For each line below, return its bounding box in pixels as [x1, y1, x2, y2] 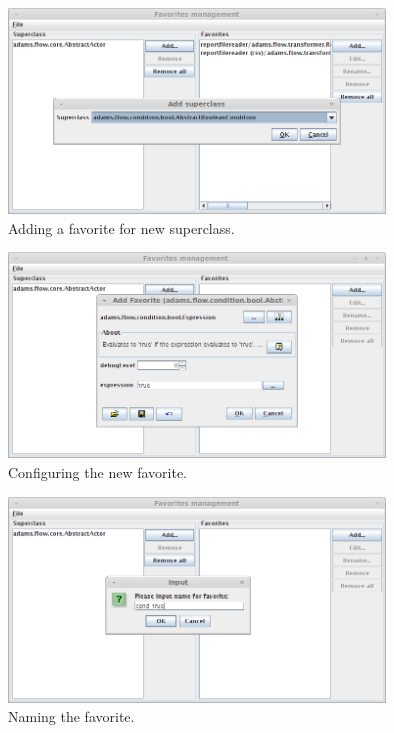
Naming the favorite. [8, 706, 135, 727]
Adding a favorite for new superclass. [8, 217, 235, 238]
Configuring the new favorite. [8, 461, 187, 482]
